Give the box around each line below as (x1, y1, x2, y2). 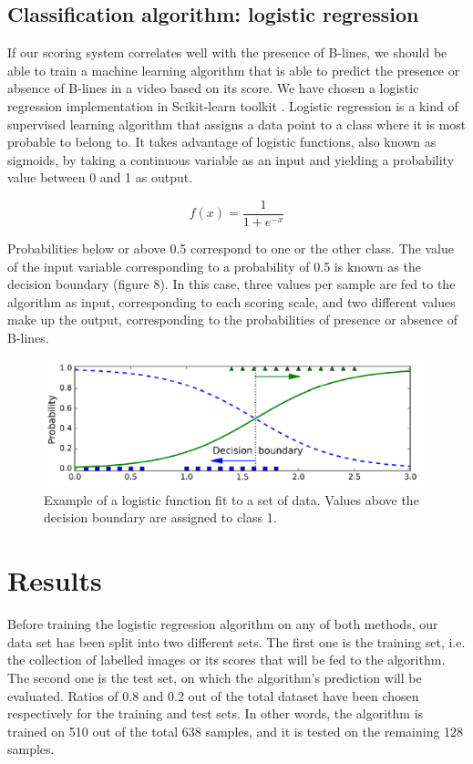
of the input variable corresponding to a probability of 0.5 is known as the (7, 256, 421, 275)
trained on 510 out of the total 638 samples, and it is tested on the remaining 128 (7, 721, 464, 740)
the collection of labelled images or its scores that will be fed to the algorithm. (7, 650, 446, 669)
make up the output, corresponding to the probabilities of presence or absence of (7, 310, 458, 329)
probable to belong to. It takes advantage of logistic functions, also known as (7, 132, 437, 151)
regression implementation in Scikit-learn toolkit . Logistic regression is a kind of (7, 96, 458, 115)
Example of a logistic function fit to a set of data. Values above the (44, 490, 419, 509)
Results (7, 562, 102, 599)
